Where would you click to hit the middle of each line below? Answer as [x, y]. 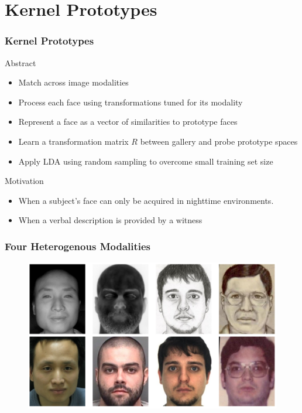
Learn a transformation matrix [73, 141]
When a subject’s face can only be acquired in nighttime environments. [146, 200]
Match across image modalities [73, 82]
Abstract [20, 62]
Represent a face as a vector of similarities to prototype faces [128, 122]
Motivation [24, 181]
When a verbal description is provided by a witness [110, 220]
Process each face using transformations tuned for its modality [131, 102]
